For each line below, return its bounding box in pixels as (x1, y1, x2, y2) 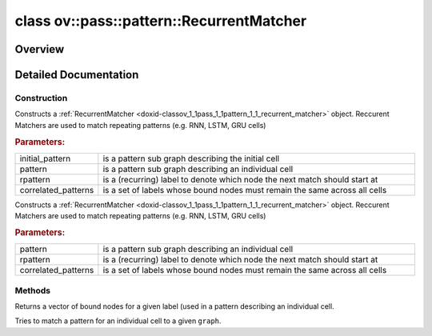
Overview (14, 42, 65, 56)
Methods (14, 285, 51, 296)
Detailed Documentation (14, 68, 139, 82)
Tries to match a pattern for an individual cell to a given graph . (14, 316, 222, 326)
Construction (14, 92, 68, 103)
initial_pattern (19, 153, 71, 164)
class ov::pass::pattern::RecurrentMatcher (14, 12, 307, 30)
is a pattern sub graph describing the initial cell (102, 153, 280, 164)
